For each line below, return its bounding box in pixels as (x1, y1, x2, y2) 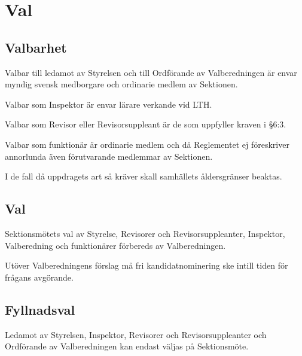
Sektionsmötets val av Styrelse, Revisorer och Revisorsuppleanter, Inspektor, (5, 227, 285, 239)
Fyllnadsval (5, 300, 75, 318)
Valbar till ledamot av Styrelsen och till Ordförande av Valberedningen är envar (5, 66, 297, 78)
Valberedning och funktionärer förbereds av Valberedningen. (5, 239, 226, 251)
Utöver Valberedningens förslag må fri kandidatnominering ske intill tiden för (5, 259, 288, 272)
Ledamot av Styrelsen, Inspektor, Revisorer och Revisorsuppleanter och (5, 328, 267, 340)
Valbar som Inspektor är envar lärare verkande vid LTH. (5, 98, 212, 110)
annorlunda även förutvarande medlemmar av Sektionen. (5, 150, 213, 162)
